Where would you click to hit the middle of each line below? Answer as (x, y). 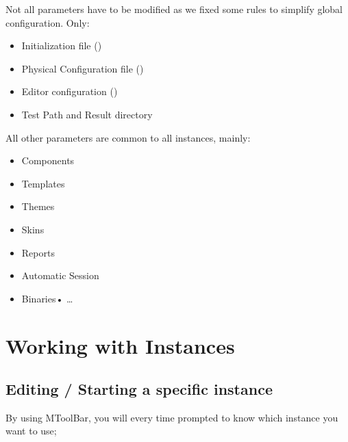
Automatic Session (60, 275)
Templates (43, 183)
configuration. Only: (48, 22)
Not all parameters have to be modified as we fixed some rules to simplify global (174, 9)
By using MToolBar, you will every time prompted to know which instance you (172, 417)
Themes (38, 206)
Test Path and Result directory (87, 114)
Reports (38, 252)
